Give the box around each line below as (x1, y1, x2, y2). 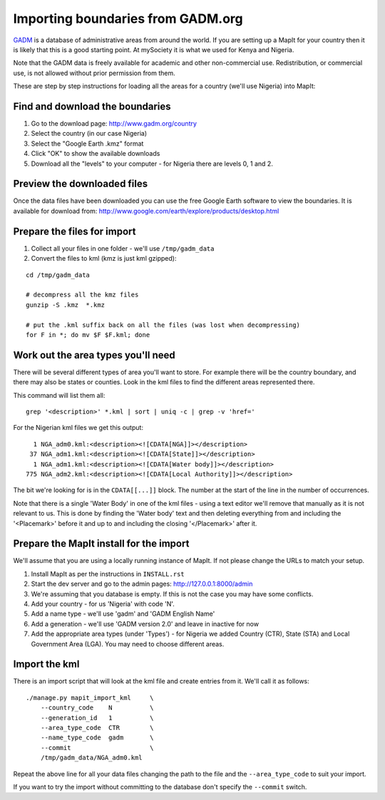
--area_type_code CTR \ (40, 724, 154, 731)
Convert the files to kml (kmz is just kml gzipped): (31, 254, 177, 263)
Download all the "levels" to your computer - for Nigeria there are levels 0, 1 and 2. (31, 159, 274, 168)
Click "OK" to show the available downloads (31, 149, 160, 158)
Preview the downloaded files (13, 178, 148, 190)
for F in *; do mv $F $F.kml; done (26, 331, 150, 339)
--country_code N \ (40, 704, 154, 712)
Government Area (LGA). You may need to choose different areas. (31, 639, 225, 648)
